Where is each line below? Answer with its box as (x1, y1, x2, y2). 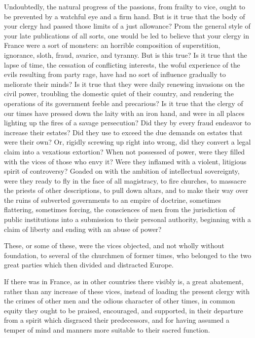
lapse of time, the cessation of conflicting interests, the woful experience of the (4, 59, 240, 70)
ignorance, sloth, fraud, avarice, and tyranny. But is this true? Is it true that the (4, 49, 247, 60)
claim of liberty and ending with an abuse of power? (4, 224, 162, 234)
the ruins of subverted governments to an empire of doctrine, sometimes (4, 194, 221, 205)
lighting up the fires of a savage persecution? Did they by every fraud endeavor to (4, 117, 251, 128)
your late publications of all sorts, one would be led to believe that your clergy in (4, 30, 250, 40)
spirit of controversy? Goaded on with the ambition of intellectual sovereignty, (4, 166, 240, 176)
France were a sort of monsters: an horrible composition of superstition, (4, 40, 220, 50)
